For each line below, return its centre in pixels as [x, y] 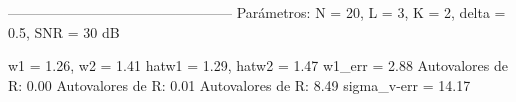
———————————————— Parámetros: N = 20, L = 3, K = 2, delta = [257, 12]
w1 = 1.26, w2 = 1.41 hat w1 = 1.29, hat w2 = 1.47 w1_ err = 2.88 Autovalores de [258, 65]
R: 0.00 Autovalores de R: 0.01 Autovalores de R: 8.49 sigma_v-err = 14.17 [239, 84]
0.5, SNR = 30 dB [64, 31]
